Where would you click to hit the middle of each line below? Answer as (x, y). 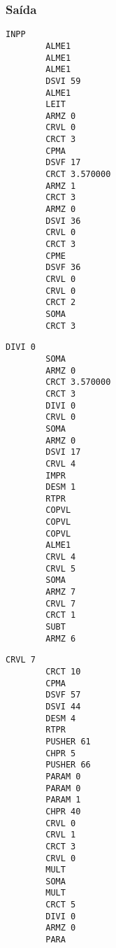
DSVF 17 (63, 163)
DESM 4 (61, 718)
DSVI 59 (63, 81)
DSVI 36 (63, 221)
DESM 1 (61, 487)
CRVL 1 (61, 835)
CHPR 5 (61, 753)
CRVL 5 (61, 568)
